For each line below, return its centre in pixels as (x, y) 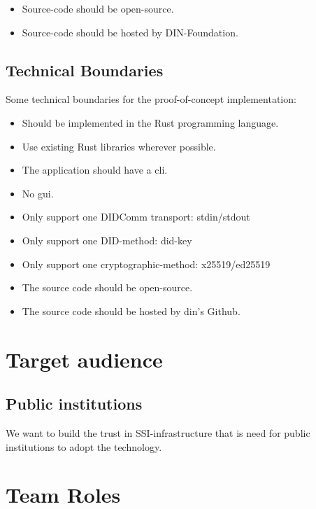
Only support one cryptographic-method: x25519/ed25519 (146, 264)
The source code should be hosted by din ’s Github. (131, 311)
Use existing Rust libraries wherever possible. (119, 146)
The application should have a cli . (95, 170)
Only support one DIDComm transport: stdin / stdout (136, 217)
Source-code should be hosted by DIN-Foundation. (130, 32)
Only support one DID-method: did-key (107, 240)
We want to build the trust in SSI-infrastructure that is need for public (158, 432)
